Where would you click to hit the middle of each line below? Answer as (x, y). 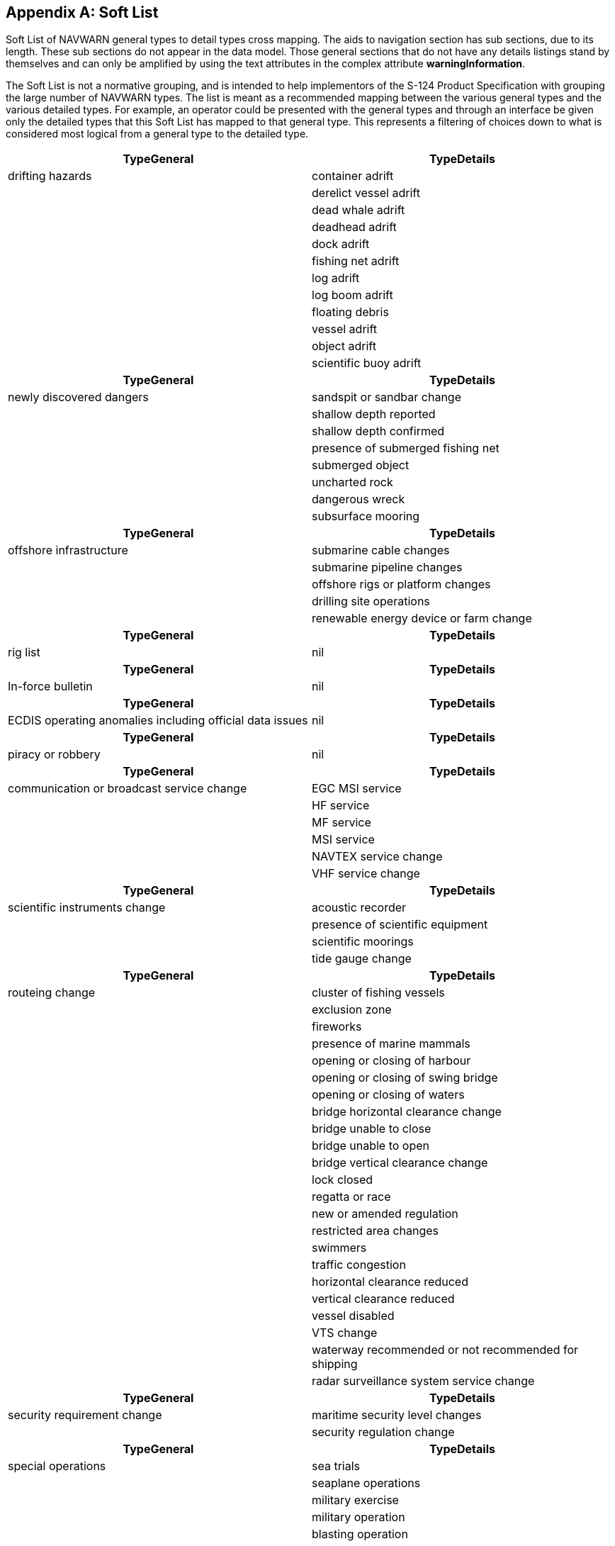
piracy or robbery (54, 755)
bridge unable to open (371, 1146)
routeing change (52, 993)
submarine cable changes (381, 550)
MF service (342, 823)
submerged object (361, 465)
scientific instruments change (87, 908)
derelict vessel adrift (366, 193)
